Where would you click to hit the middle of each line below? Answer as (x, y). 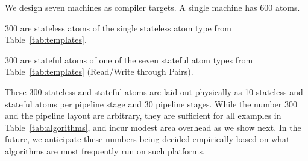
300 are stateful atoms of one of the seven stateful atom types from (129, 59)
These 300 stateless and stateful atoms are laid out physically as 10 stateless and (154, 91)
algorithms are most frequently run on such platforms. (105, 150)
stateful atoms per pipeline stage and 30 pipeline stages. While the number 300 (151, 103)
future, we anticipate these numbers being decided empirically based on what (147, 139)
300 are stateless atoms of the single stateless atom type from (118, 27)
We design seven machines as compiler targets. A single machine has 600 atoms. (152, 7)
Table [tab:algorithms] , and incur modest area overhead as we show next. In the (153, 127)
